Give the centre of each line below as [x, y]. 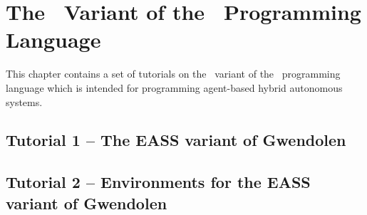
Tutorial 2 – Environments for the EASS [158, 182]
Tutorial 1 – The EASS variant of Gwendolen [176, 140]
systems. [24, 101]
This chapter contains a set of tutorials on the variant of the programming [173, 74]
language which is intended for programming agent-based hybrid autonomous [174, 87]
